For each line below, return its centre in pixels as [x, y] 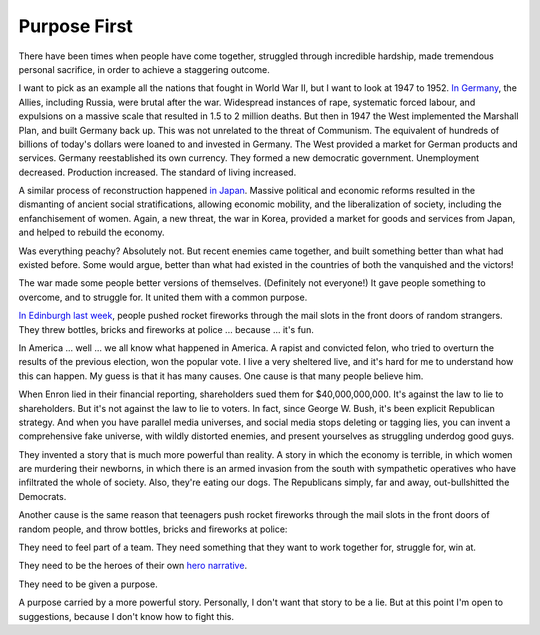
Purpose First [76, 26]
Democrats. [42, 496]
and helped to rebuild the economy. [91, 232]
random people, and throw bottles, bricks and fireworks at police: [153, 529]
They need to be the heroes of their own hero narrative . [133, 566]
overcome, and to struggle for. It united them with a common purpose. [163, 297]
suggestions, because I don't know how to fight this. [126, 616]
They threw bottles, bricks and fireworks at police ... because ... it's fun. [166, 329]
